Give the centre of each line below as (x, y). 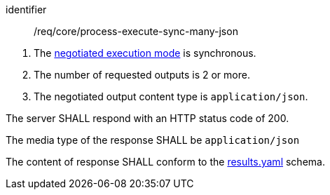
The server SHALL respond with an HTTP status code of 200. (147, 118)
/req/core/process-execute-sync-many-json (136, 31)
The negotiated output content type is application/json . (171, 96)
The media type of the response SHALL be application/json (153, 140)
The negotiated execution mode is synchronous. (145, 53)
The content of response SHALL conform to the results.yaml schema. (165, 162)
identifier (26, 9)
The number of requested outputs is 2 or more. (142, 75)
